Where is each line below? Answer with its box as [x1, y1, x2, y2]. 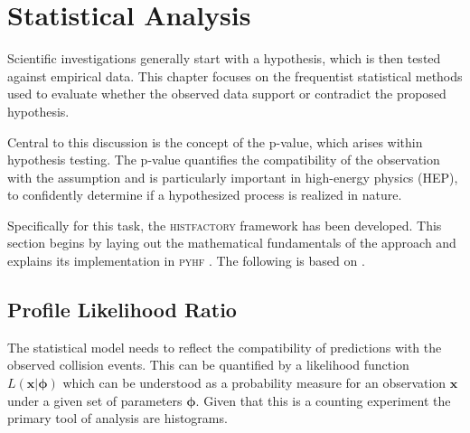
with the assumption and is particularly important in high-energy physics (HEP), [7, 167, 458, 186]
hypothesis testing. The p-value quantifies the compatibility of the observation [7, 150, 440, 169]
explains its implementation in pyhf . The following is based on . [7, 251, 365, 270]
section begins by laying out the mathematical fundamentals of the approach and [7, 233, 456, 252]
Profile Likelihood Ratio [7, 296, 237, 324]
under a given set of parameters [7, 391, 183, 409]
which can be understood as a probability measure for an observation [62, 373, 446, 392]
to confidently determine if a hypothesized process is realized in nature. [7, 185, 402, 204]
